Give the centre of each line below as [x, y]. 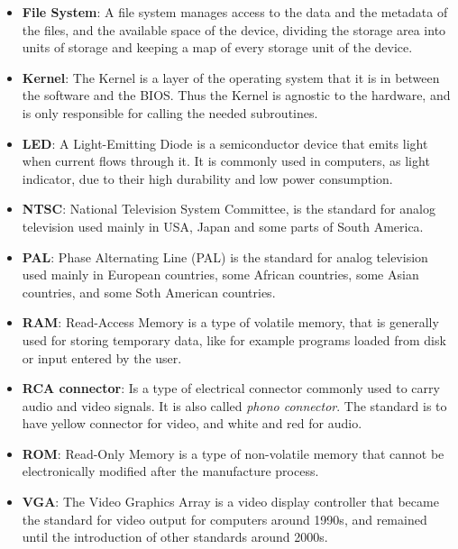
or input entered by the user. [102, 357]
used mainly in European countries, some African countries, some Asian [220, 274]
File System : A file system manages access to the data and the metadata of [235, 12]
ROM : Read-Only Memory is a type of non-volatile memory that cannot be [233, 453]
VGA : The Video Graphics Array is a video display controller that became [230, 502]
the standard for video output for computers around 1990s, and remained [224, 519]
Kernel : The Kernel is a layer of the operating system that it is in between [231, 77]
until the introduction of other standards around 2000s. [175, 537]
